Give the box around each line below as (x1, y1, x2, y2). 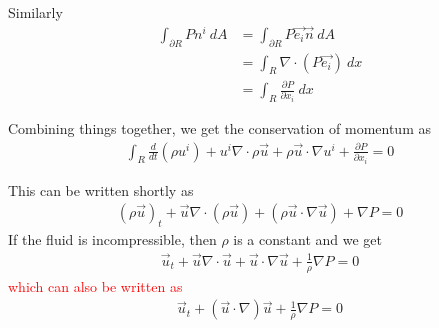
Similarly (8, 2, 63, 22)
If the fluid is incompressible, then (8, 228, 217, 249)
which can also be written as (8, 275, 183, 296)
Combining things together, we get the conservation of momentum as (8, 117, 431, 138)
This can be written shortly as (8, 179, 194, 200)
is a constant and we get (233, 228, 382, 249)
